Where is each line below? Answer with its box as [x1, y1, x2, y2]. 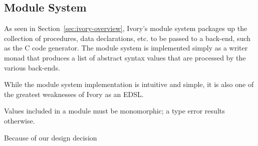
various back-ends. [4, 62, 60, 72]
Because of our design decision [4, 132, 97, 142]
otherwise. [4, 115, 35, 125]
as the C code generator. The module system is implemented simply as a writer [4, 42, 248, 53]
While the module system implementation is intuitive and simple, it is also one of [4, 79, 254, 89]
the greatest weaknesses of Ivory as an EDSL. [4, 88, 144, 99]
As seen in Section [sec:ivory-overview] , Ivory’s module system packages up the [4, 23, 247, 33]
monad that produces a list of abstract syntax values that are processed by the [4, 52, 246, 62]
